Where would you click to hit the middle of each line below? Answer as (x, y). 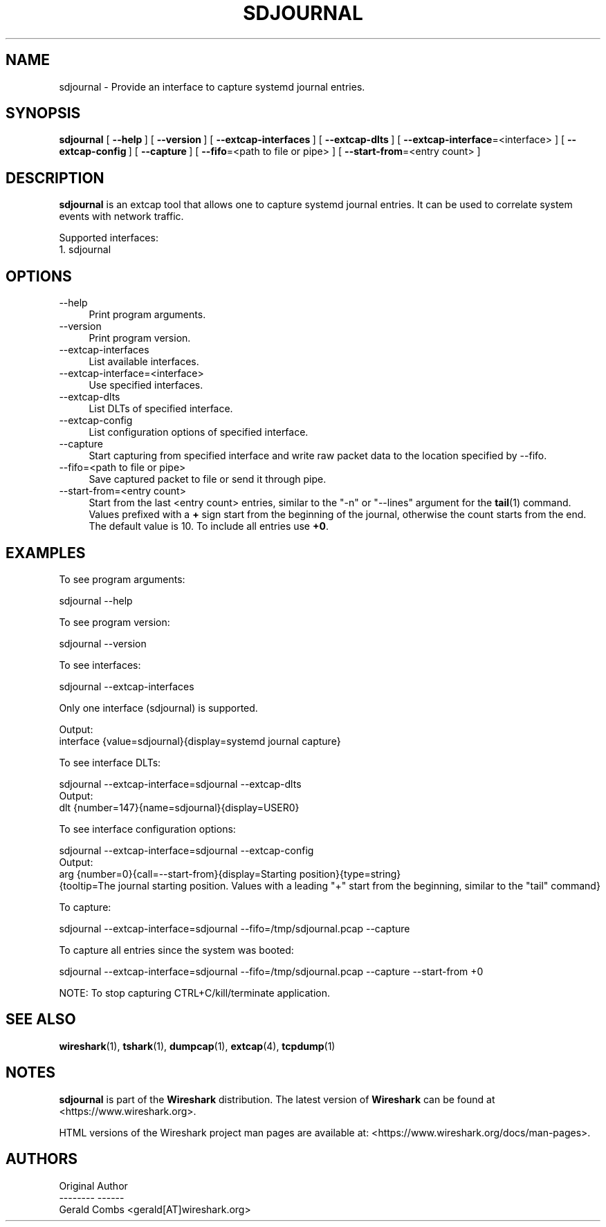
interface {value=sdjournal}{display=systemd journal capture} (200, 741)
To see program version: (114, 622)
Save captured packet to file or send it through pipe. (208, 479)
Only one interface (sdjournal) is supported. (158, 708)
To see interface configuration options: (147, 829)
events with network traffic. (121, 216)
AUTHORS (42, 1159)
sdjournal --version (103, 643)
